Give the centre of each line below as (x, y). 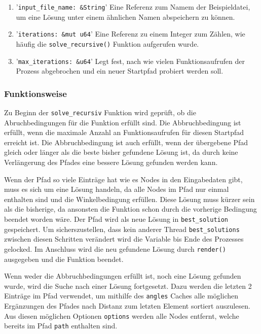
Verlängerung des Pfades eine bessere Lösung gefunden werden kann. (111, 162)
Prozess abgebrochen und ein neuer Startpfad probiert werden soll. (120, 71)
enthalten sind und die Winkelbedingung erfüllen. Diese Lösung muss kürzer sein (129, 199)
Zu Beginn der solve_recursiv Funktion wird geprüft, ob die (100, 112)
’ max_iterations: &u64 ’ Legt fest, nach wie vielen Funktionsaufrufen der (130, 61)
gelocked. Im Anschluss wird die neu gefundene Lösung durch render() (115, 248)
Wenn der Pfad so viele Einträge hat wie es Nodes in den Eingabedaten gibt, (123, 179)
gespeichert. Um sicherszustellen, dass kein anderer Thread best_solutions (122, 229)
